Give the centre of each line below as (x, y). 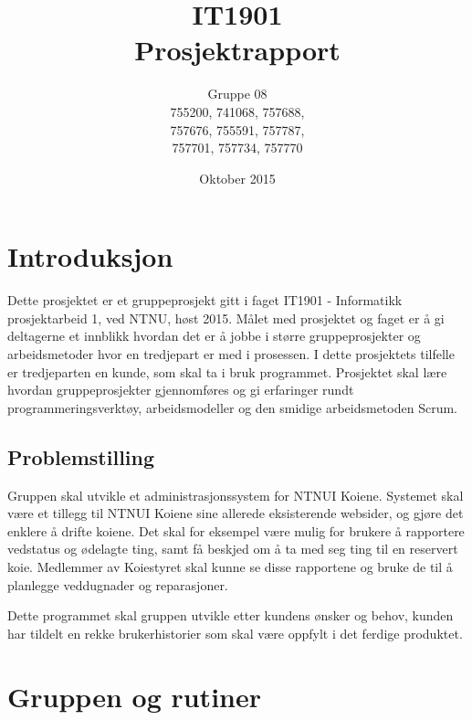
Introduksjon (90, 256)
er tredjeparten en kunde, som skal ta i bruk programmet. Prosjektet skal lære (227, 371)
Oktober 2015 (237, 178)
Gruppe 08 (237, 94)
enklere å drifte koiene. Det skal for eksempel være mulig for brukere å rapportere (236, 530)
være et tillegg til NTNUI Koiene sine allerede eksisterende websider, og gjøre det (236, 513)
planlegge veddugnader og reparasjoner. (118, 584)
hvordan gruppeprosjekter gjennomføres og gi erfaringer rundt (181, 390)
